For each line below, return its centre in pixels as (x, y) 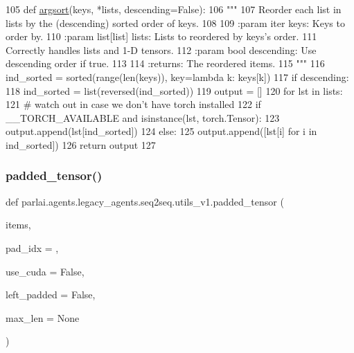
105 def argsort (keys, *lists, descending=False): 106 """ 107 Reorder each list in (174, 9)
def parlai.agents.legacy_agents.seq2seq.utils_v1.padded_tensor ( (145, 201)
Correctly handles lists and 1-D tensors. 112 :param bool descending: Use (161, 49)
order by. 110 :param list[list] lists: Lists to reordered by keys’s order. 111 (161, 36)
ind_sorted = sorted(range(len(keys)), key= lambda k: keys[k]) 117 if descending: (177, 76)
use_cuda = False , (45, 271)
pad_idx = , (32, 247)
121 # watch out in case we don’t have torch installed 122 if (133, 104)
